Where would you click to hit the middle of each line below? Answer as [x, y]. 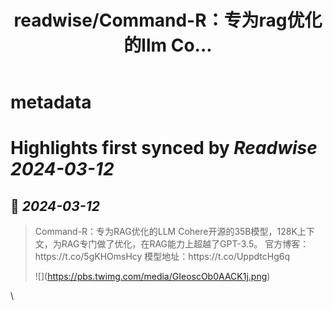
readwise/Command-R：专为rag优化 [168, 20]
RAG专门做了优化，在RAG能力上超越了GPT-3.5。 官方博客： [185, 244]
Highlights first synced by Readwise [164, 148]
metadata [51, 102]
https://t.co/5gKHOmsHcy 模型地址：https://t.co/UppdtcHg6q [162, 257]
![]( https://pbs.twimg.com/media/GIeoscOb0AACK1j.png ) [152, 277]
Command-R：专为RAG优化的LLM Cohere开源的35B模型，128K [166, 232]
